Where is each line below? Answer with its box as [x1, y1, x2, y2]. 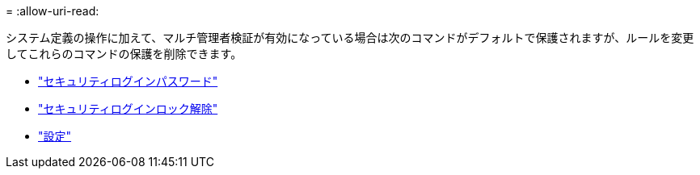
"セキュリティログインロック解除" [38, 102, 218, 115]
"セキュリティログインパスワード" [38, 74, 218, 88]
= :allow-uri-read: [6, 4, 99, 18]
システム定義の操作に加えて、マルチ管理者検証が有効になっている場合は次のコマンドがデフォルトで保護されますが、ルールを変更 [6, 31, 694, 44]
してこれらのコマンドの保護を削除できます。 [6, 47, 242, 60]
